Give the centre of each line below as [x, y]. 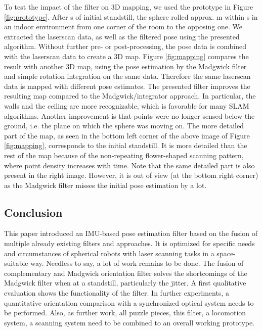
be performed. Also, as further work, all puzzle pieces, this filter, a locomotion [125, 313]
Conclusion [33, 212]
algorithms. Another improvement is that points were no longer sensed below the [129, 115]
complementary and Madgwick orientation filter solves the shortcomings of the [126, 273]
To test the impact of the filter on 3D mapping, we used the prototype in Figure [129, 7]
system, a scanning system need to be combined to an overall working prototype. [129, 322]
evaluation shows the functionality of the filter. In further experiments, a [117, 293]
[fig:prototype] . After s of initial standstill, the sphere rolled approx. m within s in [131, 16]
